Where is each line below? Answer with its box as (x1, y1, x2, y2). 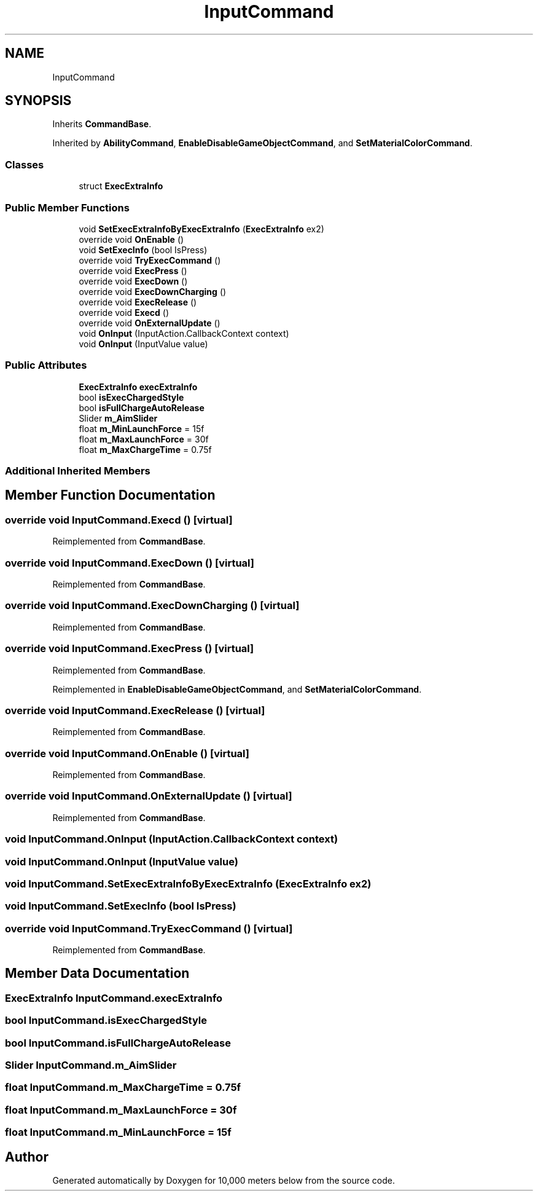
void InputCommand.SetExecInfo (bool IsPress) (5, 900, 236, 913)
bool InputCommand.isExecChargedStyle (5, 1014, 208, 1027)
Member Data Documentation (5, 966, 190, 982)
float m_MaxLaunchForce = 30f (79, 433, 209, 444)
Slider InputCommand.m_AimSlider (5, 1059, 177, 1071)
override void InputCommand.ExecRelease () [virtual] (5, 704, 265, 717)
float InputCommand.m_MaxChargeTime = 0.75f (5, 1081, 241, 1094)
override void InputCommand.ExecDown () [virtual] (5, 556, 254, 569)
